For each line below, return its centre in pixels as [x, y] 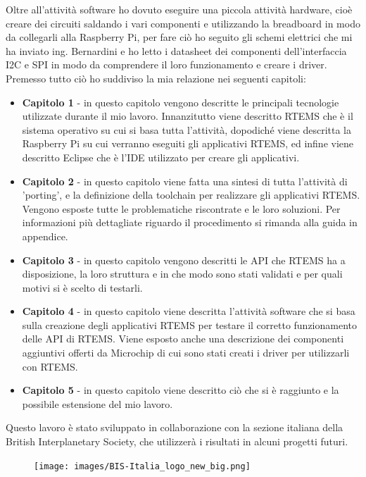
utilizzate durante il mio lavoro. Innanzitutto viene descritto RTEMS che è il [188, 116]
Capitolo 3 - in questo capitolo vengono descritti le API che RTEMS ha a [184, 260]
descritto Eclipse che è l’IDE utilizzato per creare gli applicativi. [161, 157]
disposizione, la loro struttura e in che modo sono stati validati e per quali [182, 274]
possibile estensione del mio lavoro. [97, 403]
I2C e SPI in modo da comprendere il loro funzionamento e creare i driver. [166, 64]
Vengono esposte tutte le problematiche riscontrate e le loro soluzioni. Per [181, 208]
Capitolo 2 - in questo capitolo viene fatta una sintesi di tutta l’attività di [185, 181]
